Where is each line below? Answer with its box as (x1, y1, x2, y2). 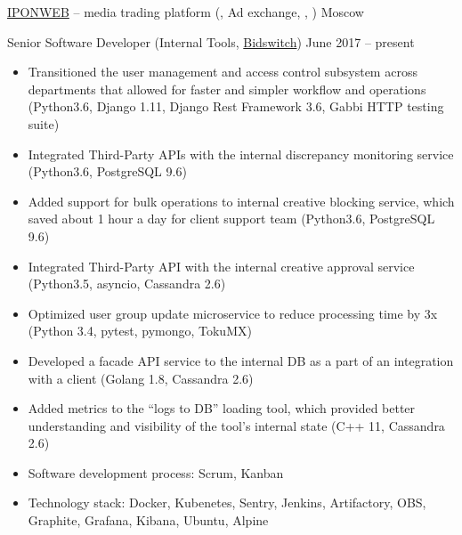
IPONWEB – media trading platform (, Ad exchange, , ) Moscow (7, 3, 364, 20)
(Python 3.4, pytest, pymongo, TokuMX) (28, 321, 252, 340)
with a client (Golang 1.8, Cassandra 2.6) (28, 369, 254, 387)
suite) (28, 114, 60, 133)
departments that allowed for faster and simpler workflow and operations (28, 79, 426, 98)
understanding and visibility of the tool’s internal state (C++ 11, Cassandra (28, 416, 445, 434)
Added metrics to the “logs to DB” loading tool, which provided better (28, 399, 416, 417)
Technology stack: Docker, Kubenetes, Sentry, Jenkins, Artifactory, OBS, (28, 493, 426, 512)
